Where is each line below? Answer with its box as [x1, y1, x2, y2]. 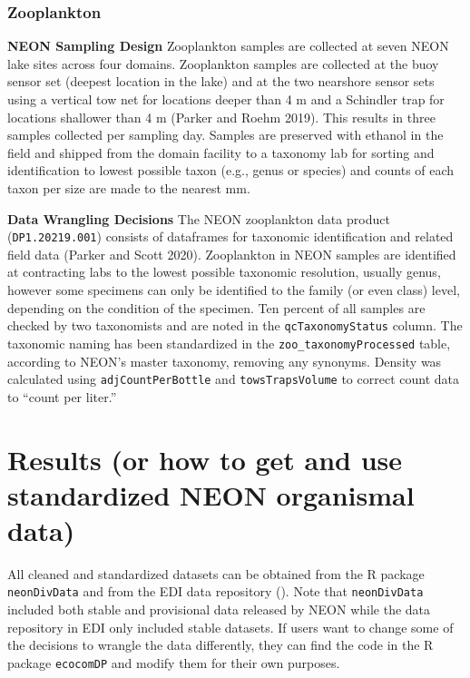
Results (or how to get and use [7, 440, 403, 477]
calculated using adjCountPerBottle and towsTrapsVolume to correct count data [7, 369, 459, 388]
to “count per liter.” [7, 387, 117, 406]
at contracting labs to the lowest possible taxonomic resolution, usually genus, [7, 262, 441, 281]
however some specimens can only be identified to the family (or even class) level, [7, 280, 460, 299]
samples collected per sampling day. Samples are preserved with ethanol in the [7, 125, 444, 144]
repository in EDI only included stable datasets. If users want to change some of [7, 617, 454, 636]
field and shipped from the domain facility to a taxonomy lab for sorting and [7, 142, 435, 162]
